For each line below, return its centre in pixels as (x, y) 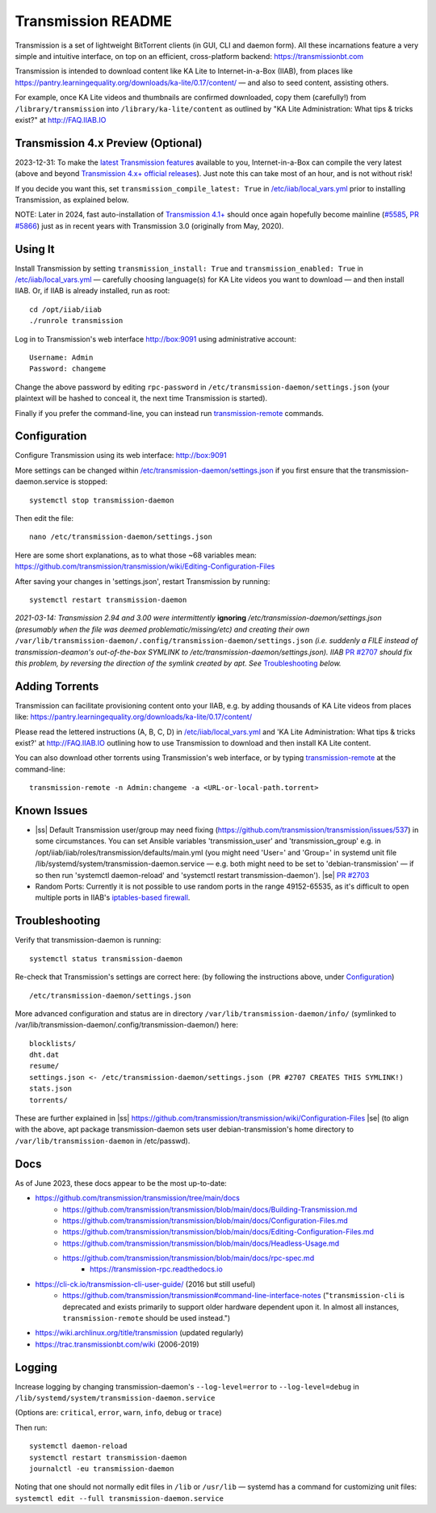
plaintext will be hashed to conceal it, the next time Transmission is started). (141, 398)
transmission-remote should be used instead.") (147, 1318)
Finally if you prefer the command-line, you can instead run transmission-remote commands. (170, 413)
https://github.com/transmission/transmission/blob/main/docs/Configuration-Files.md (205, 1221)
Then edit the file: (44, 519)
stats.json (51, 1089)
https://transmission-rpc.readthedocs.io (157, 1269)
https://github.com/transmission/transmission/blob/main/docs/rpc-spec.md (189, 1258)
